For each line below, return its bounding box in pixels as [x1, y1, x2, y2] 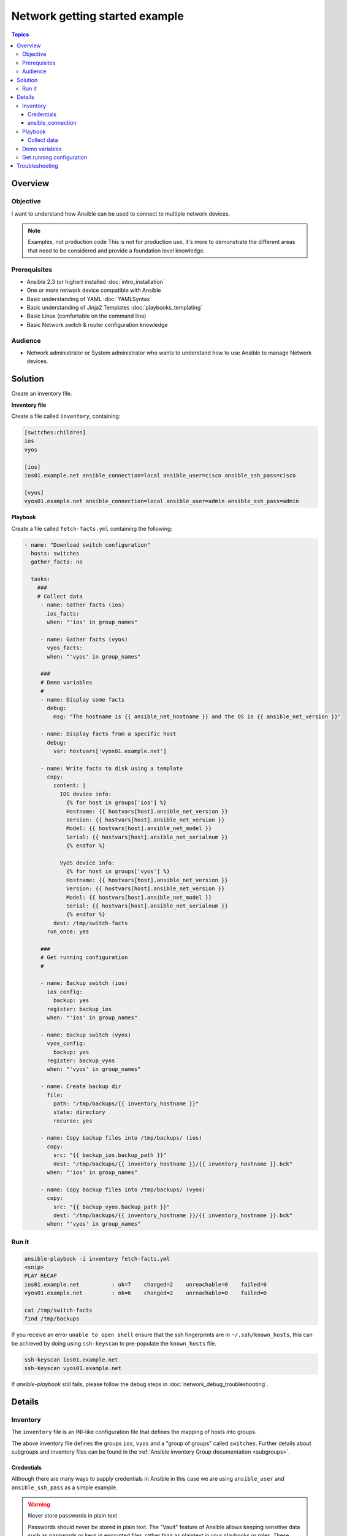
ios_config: [47, 988, 83, 995]
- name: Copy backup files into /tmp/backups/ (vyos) [40, 1186, 205, 1193]
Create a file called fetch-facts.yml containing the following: [11, 525, 173, 532]
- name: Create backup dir [40, 1083, 122, 1090]
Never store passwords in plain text [28, 1512, 118, 1519]
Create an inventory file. [11, 390, 72, 398]
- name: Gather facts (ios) [40, 601, 125, 608]
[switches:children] [24, 429, 86, 436]
